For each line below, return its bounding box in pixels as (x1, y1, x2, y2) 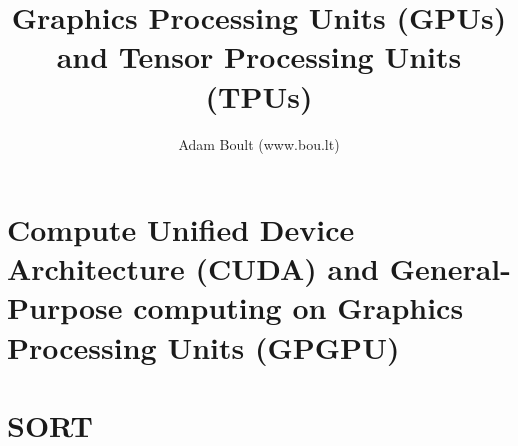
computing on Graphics (133, 287, 464, 328)
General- (389, 248, 511, 289)
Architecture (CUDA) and (7, 248, 379, 289)
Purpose (7, 287, 123, 328)
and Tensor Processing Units (56, 36, 462, 77)
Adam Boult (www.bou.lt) (178, 133, 340, 154)
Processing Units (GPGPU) (7, 326, 400, 367)
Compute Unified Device (7, 209, 355, 250)
